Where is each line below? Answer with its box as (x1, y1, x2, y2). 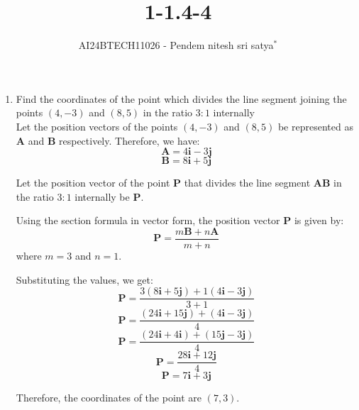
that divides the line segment (184, 175, 311, 190)
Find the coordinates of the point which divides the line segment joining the (16, 91, 347, 106)
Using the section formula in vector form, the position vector (16, 213, 280, 228)
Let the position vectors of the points (16, 118, 178, 133)
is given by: (294, 213, 344, 228)
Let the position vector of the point (16, 175, 170, 190)
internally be (74, 189, 130, 204)
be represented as (277, 118, 353, 133)
